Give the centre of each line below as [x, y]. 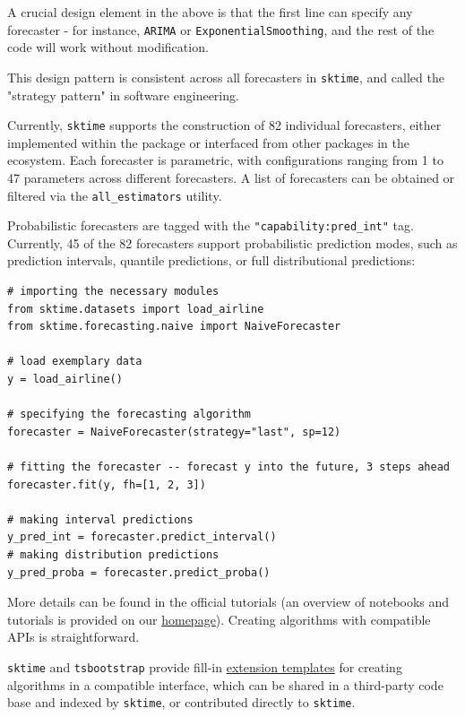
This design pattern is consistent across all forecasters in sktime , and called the [226, 77]
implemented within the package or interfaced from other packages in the [208, 142]
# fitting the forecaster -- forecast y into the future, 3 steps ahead [228, 466]
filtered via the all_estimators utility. [115, 195]
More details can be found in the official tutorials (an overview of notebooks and [228, 602]
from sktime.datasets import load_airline [136, 309]
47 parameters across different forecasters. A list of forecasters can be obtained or [231, 177]
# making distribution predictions [113, 554]
